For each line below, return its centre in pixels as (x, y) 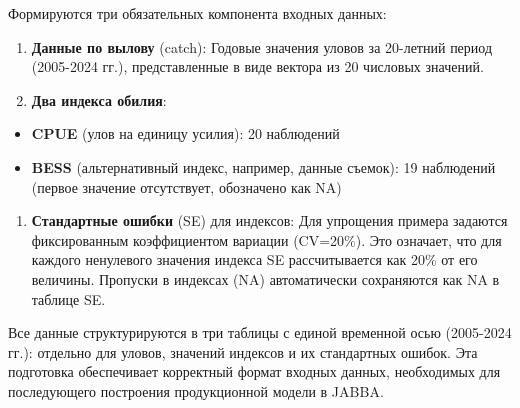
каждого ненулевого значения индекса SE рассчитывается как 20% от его (254, 259)
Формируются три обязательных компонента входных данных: (197, 13)
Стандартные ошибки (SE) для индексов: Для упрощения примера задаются (269, 220)
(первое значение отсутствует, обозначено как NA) (186, 186)
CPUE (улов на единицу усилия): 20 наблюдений (185, 133)
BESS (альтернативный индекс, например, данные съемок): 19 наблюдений (263, 166)
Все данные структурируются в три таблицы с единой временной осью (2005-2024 (260, 332)
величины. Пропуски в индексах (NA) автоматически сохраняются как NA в (265, 278)
